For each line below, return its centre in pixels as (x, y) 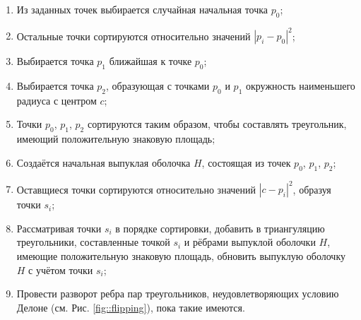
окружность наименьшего (300, 86)
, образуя (312, 189)
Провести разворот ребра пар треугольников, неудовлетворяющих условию (178, 294)
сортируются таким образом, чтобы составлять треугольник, (217, 124)
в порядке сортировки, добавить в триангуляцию (220, 228)
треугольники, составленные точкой (93, 242)
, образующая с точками (158, 86)
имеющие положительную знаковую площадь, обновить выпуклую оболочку (181, 255)
